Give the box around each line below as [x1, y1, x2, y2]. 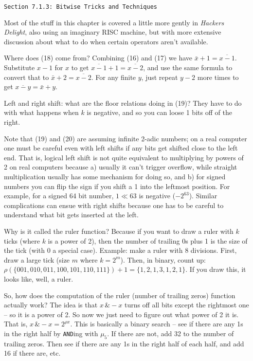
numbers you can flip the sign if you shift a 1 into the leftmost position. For [4, 181, 230, 191]
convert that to [4, 72, 49, 82]
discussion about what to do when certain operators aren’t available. [4, 36, 208, 46]
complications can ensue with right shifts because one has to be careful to [4, 200, 224, 210]
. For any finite [91, 72, 136, 82]
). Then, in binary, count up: [120, 254, 206, 265]
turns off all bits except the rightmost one [124, 300, 249, 310]
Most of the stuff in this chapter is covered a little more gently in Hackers [4, 17, 224, 27]
